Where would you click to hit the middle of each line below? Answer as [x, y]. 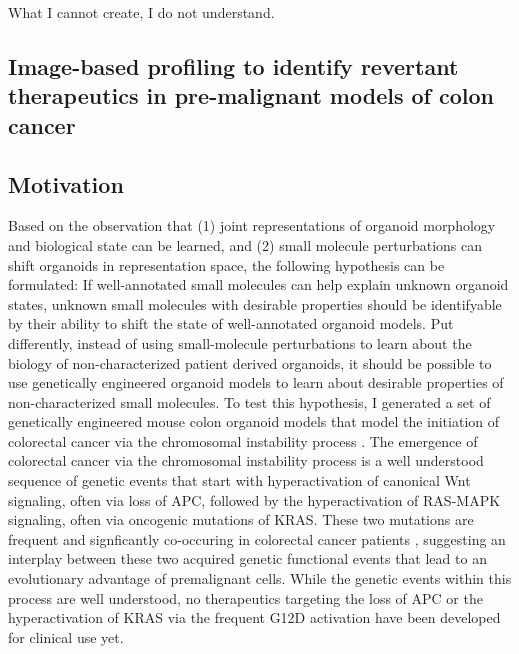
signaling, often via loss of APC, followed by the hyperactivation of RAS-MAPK [254, 499]
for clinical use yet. [66, 636]
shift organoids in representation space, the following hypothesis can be [226, 264]
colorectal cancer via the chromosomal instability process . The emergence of [243, 440]
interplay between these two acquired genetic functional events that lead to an [247, 558]
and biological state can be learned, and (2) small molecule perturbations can [245, 244]
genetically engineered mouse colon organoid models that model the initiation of [254, 421]
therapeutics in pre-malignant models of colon [251, 95]
